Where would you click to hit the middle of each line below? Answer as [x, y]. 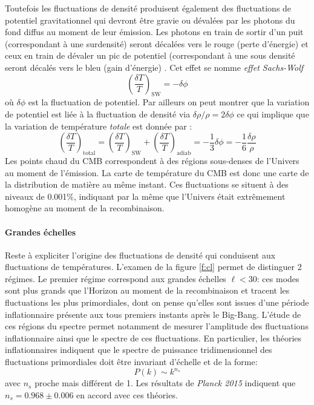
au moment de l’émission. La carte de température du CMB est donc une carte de [157, 172]
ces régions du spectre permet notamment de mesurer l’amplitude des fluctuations [157, 326]
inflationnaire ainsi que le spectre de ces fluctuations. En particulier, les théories [153, 337]
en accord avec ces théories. [127, 394]
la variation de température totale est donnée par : [99, 126]
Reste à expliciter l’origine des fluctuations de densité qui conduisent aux [140, 255]
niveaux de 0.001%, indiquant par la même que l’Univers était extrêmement [145, 196]
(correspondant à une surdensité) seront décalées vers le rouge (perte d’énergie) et [157, 43]
